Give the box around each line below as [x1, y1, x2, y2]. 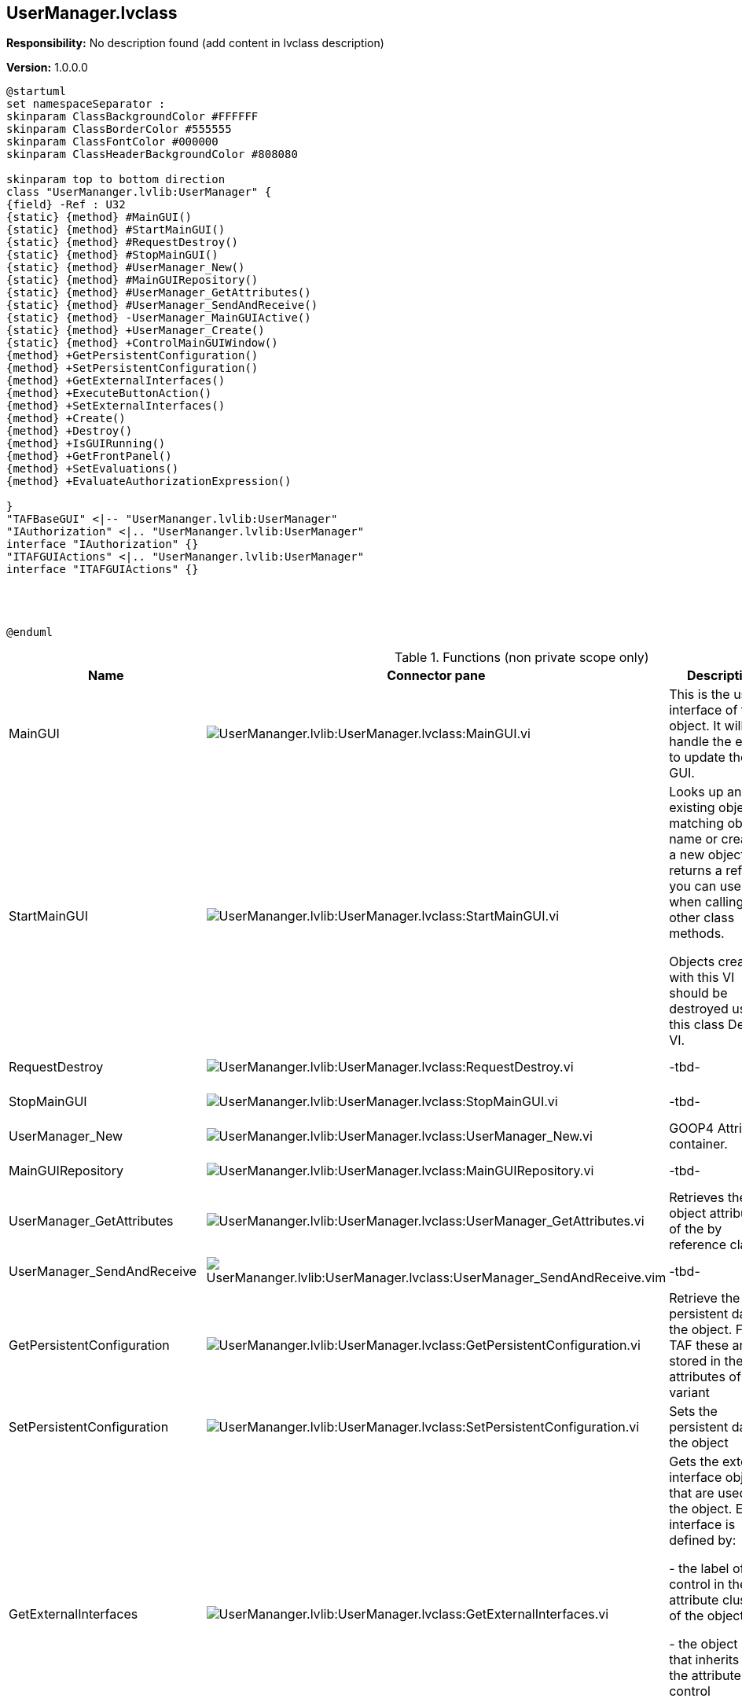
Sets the [669, 1403, 718, 1420]
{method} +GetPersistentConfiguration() [6, 349, 259, 362]
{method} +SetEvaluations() [6, 462, 179, 476]
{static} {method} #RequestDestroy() [6, 236, 239, 249]
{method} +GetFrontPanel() [6, 450, 172, 463]
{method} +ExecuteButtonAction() [6, 387, 212, 400]
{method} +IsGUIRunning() [6, 437, 166, 450]
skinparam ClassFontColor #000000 [6, 135, 219, 149]
